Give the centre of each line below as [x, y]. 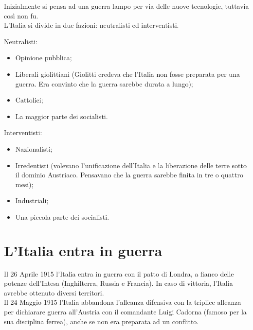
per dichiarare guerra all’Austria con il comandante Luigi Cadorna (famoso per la [125, 312]
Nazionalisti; [34, 148]
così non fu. [21, 15]
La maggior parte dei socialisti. [62, 116]
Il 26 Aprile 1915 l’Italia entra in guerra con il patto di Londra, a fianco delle [119, 273]
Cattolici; [29, 100]
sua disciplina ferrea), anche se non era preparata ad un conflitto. [101, 321]
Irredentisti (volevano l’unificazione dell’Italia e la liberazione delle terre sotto [131, 165]
